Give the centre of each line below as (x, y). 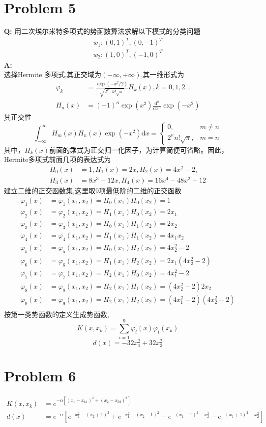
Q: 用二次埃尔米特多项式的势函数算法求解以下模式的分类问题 (102, 31)
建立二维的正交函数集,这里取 (50, 190)
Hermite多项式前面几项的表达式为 (58, 159)
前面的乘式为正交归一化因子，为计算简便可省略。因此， (139, 149)
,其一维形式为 (163, 74)
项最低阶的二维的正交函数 (140, 190)
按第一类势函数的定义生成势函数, (57, 314)
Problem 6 (40, 375)
